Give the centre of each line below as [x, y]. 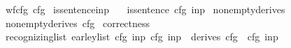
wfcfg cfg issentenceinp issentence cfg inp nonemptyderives [145, 9]
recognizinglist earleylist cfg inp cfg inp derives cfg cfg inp [142, 37]
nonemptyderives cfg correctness [78, 23]
